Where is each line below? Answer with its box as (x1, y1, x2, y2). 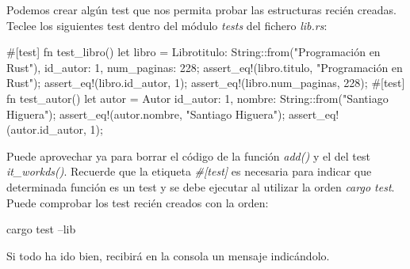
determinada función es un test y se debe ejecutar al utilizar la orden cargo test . (6, 178, 395, 195)
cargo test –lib (6, 221, 76, 237)
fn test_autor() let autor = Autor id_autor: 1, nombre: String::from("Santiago (6, 89, 389, 106)
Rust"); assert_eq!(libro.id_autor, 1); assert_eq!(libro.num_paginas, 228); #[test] (6, 74, 405, 91)
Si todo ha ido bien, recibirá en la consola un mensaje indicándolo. (6, 247, 330, 263)
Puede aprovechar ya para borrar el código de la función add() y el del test (6, 147, 370, 164)
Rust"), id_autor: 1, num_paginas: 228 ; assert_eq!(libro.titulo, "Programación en (6, 59, 403, 75)
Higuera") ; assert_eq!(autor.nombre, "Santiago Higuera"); (6, 105, 285, 122)
